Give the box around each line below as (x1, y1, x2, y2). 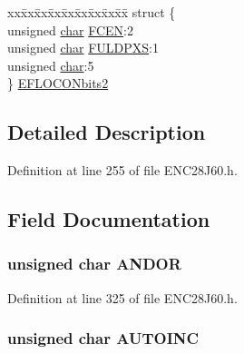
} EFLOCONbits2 (7, 74, 109, 93)
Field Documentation (7, 205, 210, 233)
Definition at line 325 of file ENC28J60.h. (7, 288, 238, 307)
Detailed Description (7, 118, 206, 146)
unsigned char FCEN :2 (7, 20, 134, 39)
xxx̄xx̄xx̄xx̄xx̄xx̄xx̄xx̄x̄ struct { (7, 3, 176, 21)
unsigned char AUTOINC (7, 327, 200, 349)
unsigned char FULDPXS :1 (7, 38, 160, 57)
